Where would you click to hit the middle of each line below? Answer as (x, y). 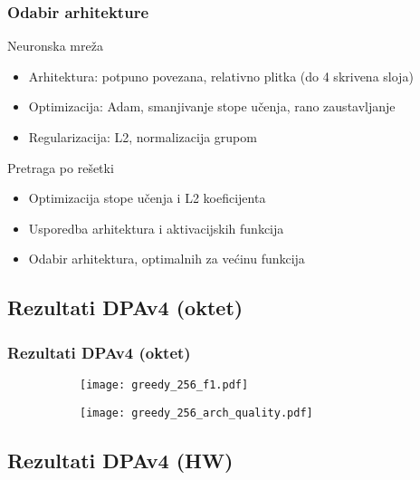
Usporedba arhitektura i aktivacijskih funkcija (156, 228)
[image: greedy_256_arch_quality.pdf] (196, 413)
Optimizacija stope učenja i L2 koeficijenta (147, 198)
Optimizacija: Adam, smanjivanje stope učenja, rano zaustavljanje (212, 106)
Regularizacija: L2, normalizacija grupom (143, 137)
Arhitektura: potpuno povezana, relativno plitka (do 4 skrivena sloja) (221, 76)
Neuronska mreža (55, 46)
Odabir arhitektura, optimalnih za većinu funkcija (167, 259)
